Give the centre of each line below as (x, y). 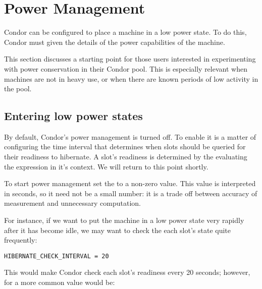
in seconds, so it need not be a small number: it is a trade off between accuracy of (131, 193)
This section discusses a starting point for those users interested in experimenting (130, 59)
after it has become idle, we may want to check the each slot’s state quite (118, 230)
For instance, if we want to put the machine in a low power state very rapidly (124, 220)
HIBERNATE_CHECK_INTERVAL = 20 (57, 256)
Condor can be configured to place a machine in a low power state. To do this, (125, 32)
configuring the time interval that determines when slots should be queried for (125, 147)
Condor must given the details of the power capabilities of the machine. (115, 42)
